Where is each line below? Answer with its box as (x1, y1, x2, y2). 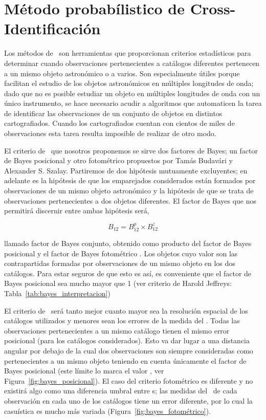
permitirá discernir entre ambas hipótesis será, (4, 205, 149, 216)
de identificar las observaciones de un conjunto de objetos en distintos (4, 107, 223, 118)
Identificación (4, 18, 101, 39)
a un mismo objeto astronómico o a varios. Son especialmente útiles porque (4, 68, 240, 78)
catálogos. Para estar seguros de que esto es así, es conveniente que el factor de (4, 268, 252, 278)
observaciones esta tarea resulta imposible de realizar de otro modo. (4, 128, 216, 139)
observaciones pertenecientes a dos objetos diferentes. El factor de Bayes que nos (4, 195, 257, 206)
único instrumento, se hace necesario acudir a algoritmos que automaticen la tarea (4, 98, 262, 108)
